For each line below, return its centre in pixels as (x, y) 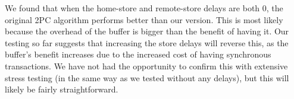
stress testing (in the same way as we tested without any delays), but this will (147, 77)
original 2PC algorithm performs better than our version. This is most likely (144, 19)
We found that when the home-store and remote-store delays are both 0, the (144, 8)
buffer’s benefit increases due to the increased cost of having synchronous (138, 54)
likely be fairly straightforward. (62, 89)
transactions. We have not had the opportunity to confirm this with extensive (146, 66)
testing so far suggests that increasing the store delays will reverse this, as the (147, 42)
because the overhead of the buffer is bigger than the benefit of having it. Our (147, 31)
